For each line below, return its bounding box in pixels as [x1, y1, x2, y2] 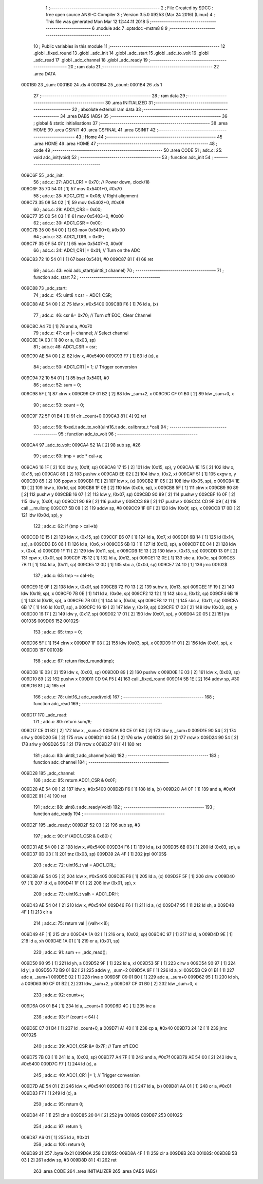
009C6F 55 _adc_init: [21, 172, 64, 178]
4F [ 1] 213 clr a [21, 909, 52, 915]
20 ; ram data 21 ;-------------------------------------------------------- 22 [68, 64, 219, 70]
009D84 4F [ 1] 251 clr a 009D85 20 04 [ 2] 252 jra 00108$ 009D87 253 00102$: [21, 1112, 184, 1118]
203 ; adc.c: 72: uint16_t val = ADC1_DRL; [33, 862, 116, 868]
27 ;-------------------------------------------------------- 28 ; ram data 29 [33, 93, 185, 99]
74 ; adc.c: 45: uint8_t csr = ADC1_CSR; [33, 292, 112, 298]
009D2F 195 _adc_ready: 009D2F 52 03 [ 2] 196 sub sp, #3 [21, 822, 140, 828]
